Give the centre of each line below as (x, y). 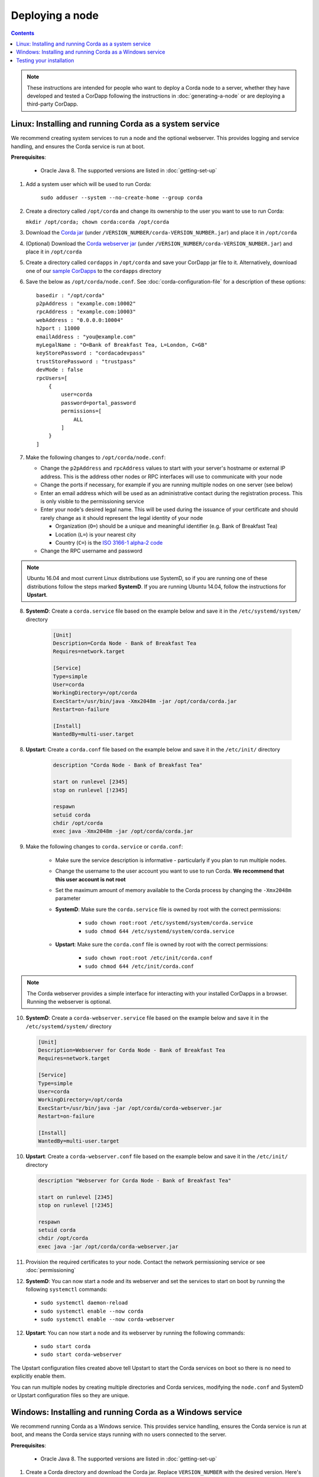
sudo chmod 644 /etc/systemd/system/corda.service (159, 931)
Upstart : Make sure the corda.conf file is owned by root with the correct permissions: (162, 944)
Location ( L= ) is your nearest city (95, 534)
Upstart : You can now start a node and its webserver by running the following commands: (135, 1333)
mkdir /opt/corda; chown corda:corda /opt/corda (97, 222)
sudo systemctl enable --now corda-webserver (108, 1320)
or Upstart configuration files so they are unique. (70, 1395)
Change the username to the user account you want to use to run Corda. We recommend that (170, 871)
